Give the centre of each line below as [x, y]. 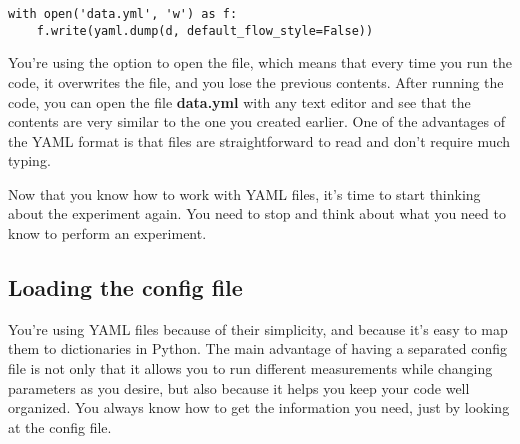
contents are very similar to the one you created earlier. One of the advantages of [257, 121]
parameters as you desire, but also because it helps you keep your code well [239, 387]
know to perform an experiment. [107, 233]
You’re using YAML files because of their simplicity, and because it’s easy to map [258, 328]
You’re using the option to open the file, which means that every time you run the [260, 62]
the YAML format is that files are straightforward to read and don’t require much [259, 140]
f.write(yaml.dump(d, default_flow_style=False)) [205, 30]
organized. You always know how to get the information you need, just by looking [259, 407]
